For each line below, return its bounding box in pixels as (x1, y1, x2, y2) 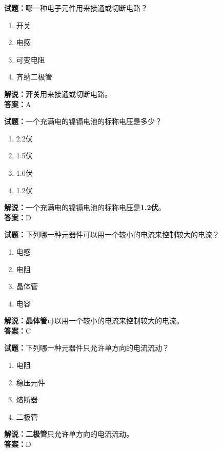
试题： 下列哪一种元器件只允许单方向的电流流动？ (4, 342, 169, 353)
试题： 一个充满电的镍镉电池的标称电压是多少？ (4, 116, 162, 127)
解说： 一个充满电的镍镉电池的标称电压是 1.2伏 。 (4, 202, 166, 213)
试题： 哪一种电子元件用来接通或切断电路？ (4, 3, 148, 13)
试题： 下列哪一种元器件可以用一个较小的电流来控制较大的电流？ (4, 229, 219, 240)
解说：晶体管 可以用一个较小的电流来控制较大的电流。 (4, 315, 184, 326)
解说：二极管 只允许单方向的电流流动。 (4, 428, 133, 439)
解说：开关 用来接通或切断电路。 (4, 88, 112, 99)
